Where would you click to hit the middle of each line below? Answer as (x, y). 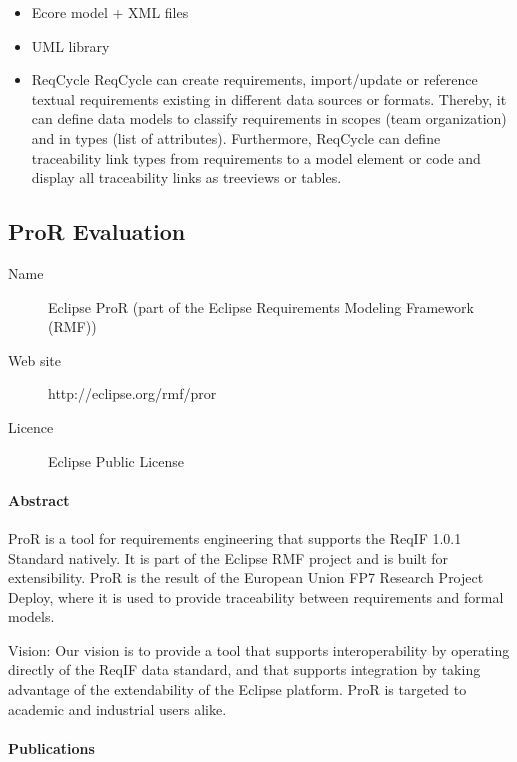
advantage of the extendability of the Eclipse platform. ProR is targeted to (237, 689)
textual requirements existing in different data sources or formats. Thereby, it (269, 98)
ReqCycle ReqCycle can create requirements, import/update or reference (254, 79)
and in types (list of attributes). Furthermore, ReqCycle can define (236, 137)
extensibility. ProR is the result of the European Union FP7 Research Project (246, 577)
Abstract (39, 499)
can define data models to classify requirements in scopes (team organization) (269, 118)
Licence (31, 426)
